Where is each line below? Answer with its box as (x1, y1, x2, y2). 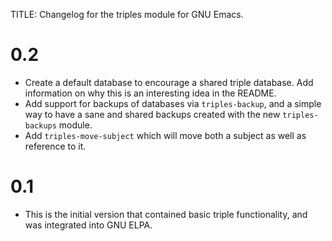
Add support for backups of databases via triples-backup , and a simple (24, 97, 322, 109)
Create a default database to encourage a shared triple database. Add (24, 76, 314, 88)
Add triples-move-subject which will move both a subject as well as (24, 129, 307, 141)
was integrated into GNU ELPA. (24, 219, 153, 231)
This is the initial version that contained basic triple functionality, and (24, 208, 308, 220)
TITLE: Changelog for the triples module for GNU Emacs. (10, 9, 244, 20)
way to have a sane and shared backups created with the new (24, 108, 281, 120)
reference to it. (24, 140, 87, 152)
